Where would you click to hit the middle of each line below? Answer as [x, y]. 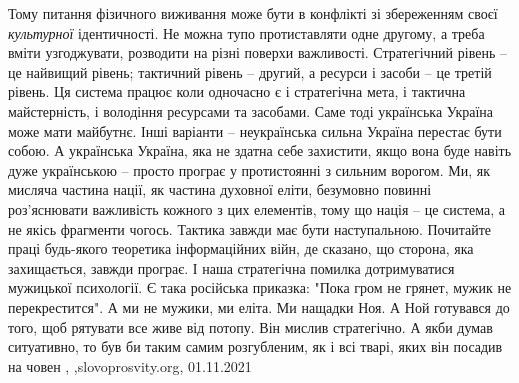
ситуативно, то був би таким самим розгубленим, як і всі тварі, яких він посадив [255, 346]
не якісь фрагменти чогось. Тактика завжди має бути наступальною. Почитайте [250, 228]
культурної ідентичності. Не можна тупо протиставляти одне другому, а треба [246, 32]
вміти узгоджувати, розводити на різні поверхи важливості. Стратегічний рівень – [257, 52]
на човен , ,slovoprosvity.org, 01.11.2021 [130, 365]
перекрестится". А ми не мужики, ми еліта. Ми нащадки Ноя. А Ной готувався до [259, 306]
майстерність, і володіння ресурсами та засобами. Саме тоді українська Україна [251, 110]
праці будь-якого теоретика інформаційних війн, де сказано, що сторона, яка [241, 248]
